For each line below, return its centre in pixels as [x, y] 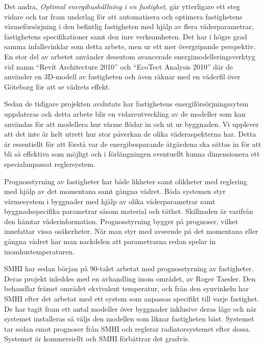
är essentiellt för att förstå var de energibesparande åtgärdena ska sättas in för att [133, 144]
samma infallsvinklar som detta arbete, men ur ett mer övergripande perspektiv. [130, 46]
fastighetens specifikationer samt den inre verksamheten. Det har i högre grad [126, 36]
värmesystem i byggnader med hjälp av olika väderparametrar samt [110, 201]
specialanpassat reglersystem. [50, 164]
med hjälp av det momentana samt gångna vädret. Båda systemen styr [115, 191]
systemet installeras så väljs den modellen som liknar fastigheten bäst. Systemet [129, 319]
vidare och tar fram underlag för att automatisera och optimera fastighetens [123, 16]
